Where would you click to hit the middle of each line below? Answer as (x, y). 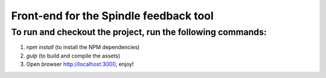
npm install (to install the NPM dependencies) (83, 47)
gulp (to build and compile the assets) (73, 56)
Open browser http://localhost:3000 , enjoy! (80, 64)
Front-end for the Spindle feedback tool (112, 16)
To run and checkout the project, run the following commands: (139, 32)
